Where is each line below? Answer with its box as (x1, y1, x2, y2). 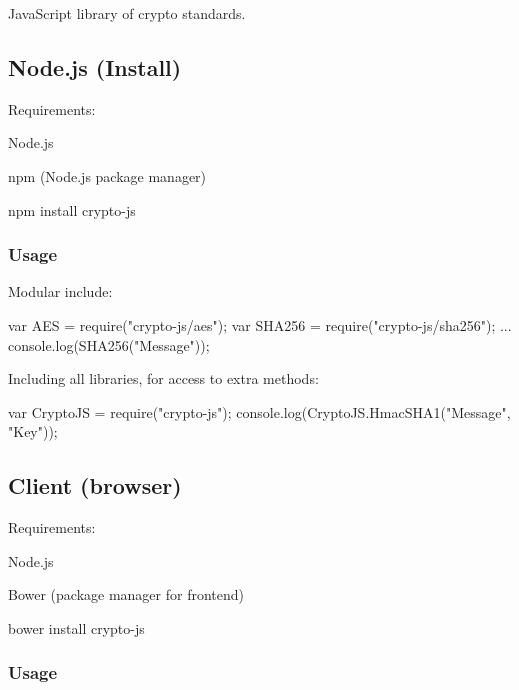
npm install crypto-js (8, 199, 136, 220)
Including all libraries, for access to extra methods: (8, 368, 319, 389)
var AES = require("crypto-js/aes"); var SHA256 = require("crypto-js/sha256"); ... (8, 314, 512, 335)
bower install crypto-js (8, 617, 145, 638)
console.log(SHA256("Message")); (8, 334, 210, 355)
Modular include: (8, 281, 113, 302)
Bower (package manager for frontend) (8, 584, 245, 605)
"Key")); (8, 421, 58, 442)
